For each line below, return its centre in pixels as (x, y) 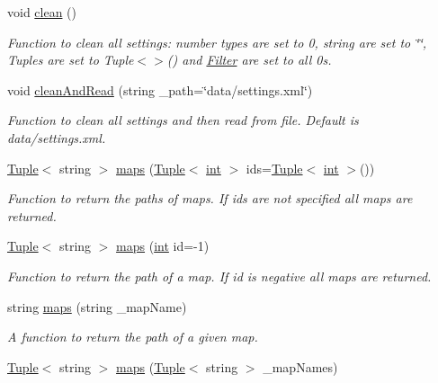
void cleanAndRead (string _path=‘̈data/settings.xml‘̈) (160, 89)
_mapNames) (300, 366)
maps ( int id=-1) (163, 246)
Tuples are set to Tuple (71, 60)
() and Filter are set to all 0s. (249, 60)
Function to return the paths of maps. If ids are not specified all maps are (210, 198)
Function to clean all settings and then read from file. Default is (183, 120)
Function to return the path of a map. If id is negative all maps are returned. (219, 276)
